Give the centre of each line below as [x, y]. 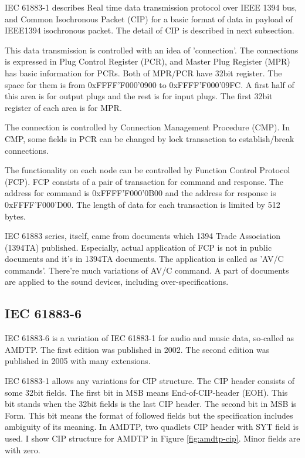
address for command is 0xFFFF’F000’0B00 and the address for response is [140, 193]
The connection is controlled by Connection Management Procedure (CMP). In [147, 127]
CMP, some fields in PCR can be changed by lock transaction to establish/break [150, 138]
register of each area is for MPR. [63, 107]
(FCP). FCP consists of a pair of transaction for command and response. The [144, 181]
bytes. [15, 216]
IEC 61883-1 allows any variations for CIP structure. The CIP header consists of [150, 381]
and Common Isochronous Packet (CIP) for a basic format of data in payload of [149, 18]
